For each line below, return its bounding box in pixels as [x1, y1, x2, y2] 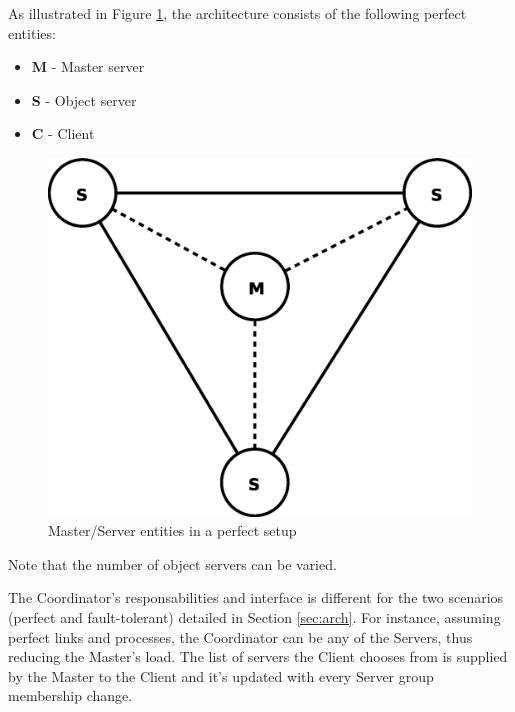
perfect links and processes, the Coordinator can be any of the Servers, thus [8, 626, 473, 647]
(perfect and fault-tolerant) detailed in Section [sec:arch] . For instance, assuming [8, 606, 501, 627]
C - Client [31, 123, 95, 144]
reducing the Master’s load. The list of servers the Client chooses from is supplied [8, 646, 508, 667]
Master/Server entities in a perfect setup [48, 520, 297, 541]
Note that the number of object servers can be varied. [8, 553, 337, 574]
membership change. [8, 685, 133, 706]
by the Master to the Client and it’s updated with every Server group [8, 665, 434, 686]
